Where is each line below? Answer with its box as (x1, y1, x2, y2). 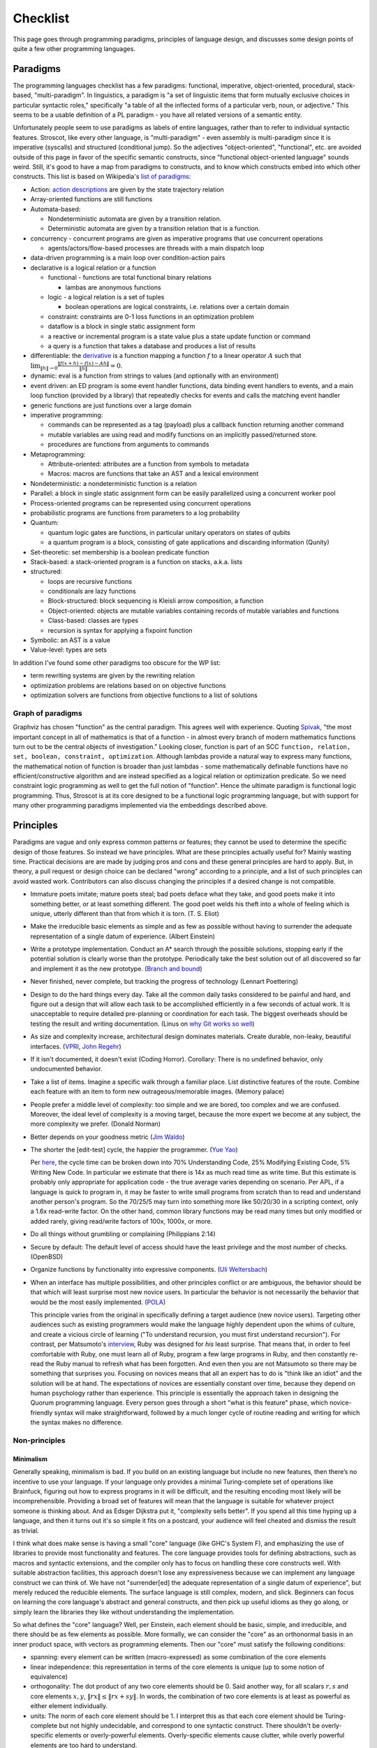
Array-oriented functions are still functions (30, 195, 153, 203)
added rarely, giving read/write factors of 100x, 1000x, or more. (30, 1217, 213, 1225)
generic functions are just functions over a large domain (30, 401, 192, 409)
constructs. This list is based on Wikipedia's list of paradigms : (13, 172, 191, 181)
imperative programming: (30, 411, 103, 420)
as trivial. (13, 1526, 40, 1535)
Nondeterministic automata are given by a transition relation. (47, 214, 222, 223)
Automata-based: (30, 205, 81, 213)
